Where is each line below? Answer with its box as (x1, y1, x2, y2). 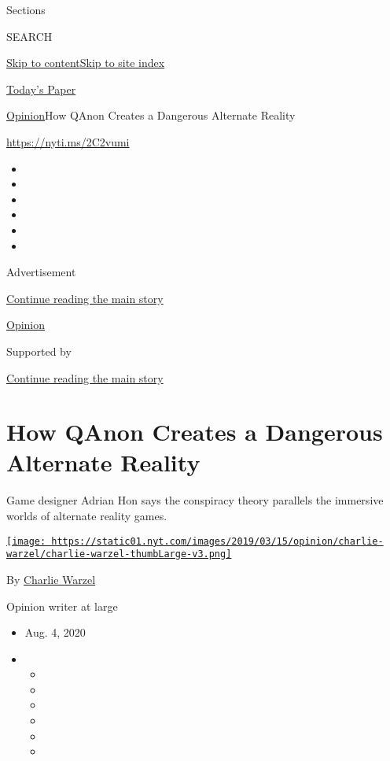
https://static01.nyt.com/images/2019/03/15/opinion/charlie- (51, 535, 384, 547)
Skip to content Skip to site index (6, 54, 165, 71)
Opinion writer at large (6, 597, 118, 614)
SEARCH (6, 28, 53, 44)
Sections (6, 2, 46, 17)
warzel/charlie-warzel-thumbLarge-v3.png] (6, 549, 232, 560)
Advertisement (6, 264, 76, 280)
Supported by (6, 342, 72, 359)
